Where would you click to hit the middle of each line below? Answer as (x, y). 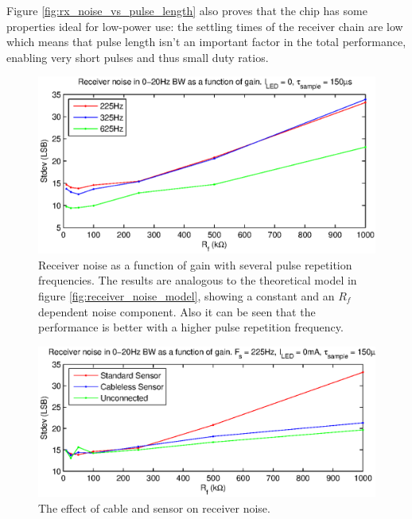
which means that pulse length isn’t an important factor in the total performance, (206, 42)
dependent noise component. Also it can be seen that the (177, 311)
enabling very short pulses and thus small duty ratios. (138, 57)
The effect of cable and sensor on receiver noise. (154, 507)
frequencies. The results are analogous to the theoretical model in (198, 280)
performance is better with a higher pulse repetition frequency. (191, 327)
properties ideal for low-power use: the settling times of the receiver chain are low (205, 26)
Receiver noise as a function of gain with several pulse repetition (195, 264)
